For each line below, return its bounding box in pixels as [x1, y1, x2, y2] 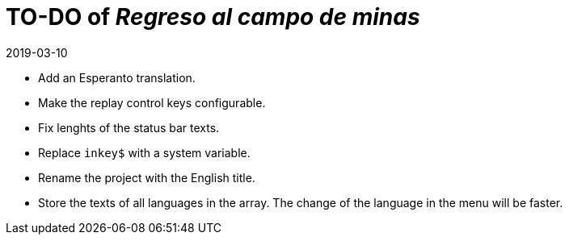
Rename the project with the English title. [38, 170, 255, 185]
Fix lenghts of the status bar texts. [38, 120, 220, 135]
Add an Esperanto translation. [38, 70, 196, 85]
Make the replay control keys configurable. [38, 95, 266, 110]
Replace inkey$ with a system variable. [38, 145, 251, 160]
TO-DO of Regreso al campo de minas [6, 3, 420, 31]
